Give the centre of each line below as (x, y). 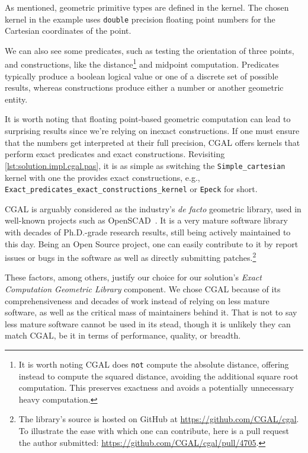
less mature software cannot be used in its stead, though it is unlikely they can (148, 323)
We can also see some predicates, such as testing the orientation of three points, (150, 50)
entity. (16, 99)
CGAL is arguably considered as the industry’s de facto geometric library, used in (153, 208)
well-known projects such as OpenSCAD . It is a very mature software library (146, 220)
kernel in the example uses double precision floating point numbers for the (140, 19)
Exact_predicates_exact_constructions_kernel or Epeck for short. (131, 189)
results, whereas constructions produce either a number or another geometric (144, 87)
